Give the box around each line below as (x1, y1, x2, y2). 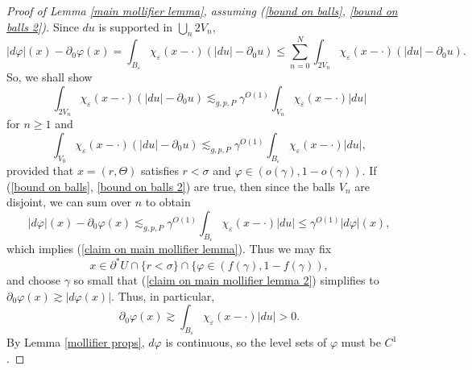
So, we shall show (6, 69, 93, 85)
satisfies (141, 161, 179, 178)
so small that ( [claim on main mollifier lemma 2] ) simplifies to (73, 272, 379, 289)
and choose (6, 272, 60, 289)
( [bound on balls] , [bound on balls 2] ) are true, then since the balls (6, 177, 336, 194)
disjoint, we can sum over (6, 193, 131, 210)
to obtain (145, 193, 191, 210)
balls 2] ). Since (6, 18, 79, 35)
